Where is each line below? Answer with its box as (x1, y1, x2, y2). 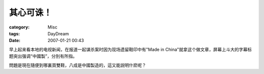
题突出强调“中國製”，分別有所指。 (9, 53, 78, 59)
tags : (9, 30, 20, 36)
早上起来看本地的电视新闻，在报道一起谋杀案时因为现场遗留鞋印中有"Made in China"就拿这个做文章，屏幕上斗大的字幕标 (9, 46, 252, 52)
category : (9, 24, 30, 30)
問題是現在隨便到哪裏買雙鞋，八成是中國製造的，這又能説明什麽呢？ (9, 62, 146, 68)
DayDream (47, 30, 69, 36)
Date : (9, 38, 21, 44)
